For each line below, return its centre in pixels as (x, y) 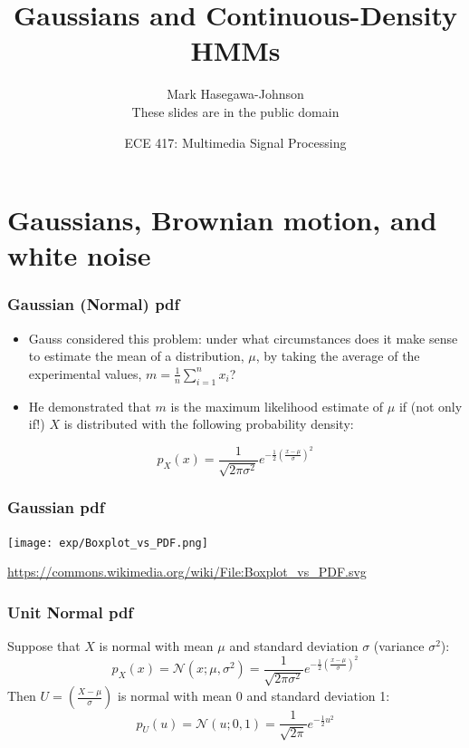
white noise (79, 255)
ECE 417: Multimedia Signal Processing (235, 142)
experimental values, (85, 373)
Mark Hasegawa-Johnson (235, 94)
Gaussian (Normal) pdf (94, 304)
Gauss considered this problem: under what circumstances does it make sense (243, 338)
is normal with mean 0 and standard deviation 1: (254, 696)
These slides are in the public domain (235, 111)
